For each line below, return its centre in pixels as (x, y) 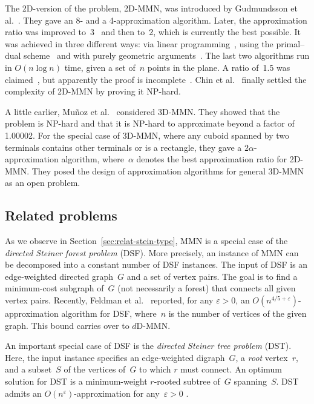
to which (155, 369)
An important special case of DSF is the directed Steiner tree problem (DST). (148, 346)
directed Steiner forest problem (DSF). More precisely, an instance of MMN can (152, 252)
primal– (290, 43)
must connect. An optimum (231, 369)
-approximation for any (117, 393)
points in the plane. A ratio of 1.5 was (219, 67)
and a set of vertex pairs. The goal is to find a (212, 276)
